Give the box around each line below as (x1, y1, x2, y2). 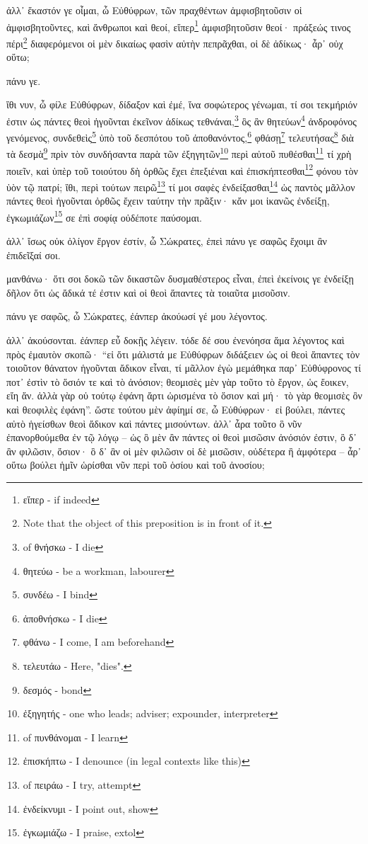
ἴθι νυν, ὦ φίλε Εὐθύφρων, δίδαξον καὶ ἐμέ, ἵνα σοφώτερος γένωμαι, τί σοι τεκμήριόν (6, 97, 357, 112)
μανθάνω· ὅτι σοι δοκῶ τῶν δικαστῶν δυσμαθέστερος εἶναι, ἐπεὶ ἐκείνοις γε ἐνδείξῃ (6, 271, 354, 286)
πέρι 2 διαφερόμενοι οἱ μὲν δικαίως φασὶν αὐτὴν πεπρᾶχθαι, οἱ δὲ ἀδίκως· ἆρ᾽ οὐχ (6, 33, 343, 50)
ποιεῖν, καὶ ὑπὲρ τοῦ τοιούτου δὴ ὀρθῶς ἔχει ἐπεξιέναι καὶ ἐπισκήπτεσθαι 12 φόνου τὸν (6, 161, 358, 178)
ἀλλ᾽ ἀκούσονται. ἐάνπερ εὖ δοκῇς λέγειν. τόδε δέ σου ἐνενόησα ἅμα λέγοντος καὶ (6, 332, 345, 347)
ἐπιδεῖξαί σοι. (6, 247, 61, 262)
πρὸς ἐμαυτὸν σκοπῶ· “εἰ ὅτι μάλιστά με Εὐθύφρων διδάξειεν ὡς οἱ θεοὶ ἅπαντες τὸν (6, 346, 360, 361)
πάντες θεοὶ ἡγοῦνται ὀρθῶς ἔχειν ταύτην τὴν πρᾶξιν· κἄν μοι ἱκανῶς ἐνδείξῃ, (6, 193, 330, 208)
